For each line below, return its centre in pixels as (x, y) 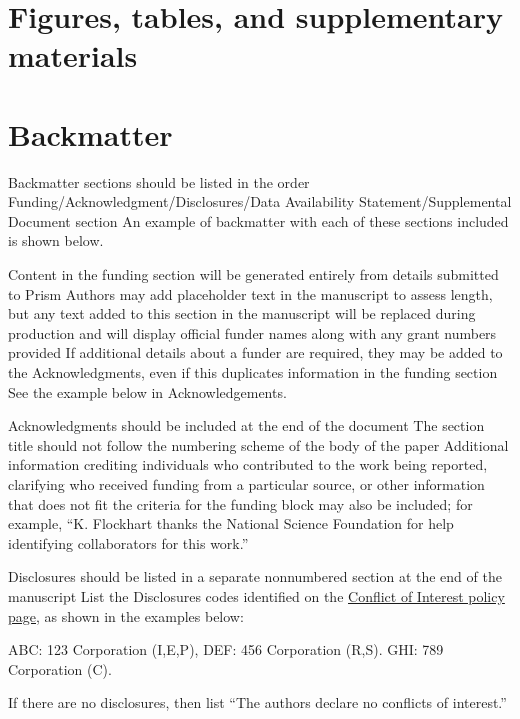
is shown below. (56, 240)
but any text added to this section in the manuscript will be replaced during (242, 313)
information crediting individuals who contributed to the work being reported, (248, 464)
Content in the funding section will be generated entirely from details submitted (253, 274)
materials (73, 55)
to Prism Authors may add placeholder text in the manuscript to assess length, (250, 293)
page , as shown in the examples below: (126, 615)
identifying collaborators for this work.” (128, 542)
